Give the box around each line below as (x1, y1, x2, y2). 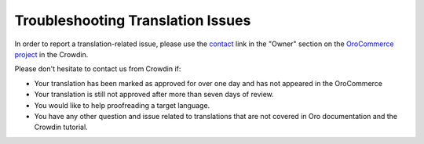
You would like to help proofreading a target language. (34, 100, 210, 110)
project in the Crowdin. (14, 49, 89, 59)
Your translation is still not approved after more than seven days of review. (34, 90, 274, 99)
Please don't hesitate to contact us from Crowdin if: (14, 64, 181, 74)
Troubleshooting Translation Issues (14, 12, 251, 29)
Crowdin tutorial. (34, 122, 88, 132)
